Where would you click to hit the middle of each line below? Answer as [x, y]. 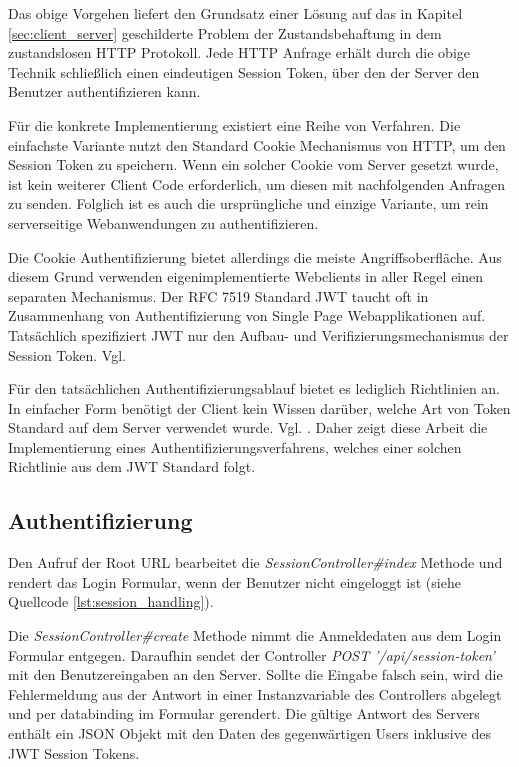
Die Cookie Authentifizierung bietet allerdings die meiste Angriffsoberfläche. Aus [255, 256]
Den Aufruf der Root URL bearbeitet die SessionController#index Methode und [255, 562]
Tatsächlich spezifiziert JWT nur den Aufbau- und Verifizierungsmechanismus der [258, 334]
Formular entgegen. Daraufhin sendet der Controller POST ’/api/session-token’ [251, 654]
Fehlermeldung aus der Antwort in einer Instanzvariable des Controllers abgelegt [255, 693]
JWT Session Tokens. [74, 752]
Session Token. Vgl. [67, 354]
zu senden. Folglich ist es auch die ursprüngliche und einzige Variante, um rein [248, 203]
